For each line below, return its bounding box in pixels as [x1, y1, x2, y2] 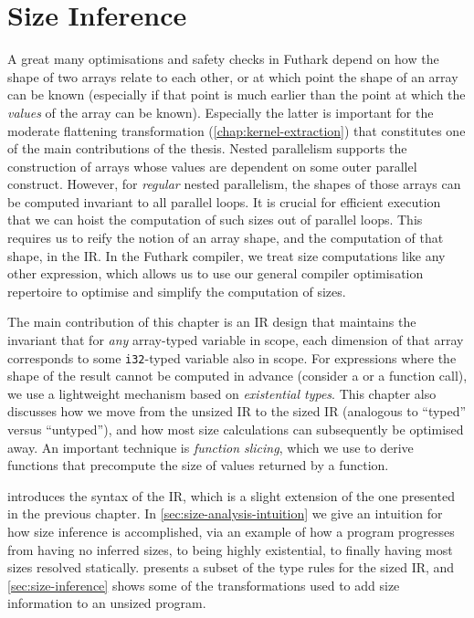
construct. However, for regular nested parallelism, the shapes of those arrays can [7, 174, 461, 194]
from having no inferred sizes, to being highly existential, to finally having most [7, 539, 453, 559]
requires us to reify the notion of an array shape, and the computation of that [7, 228, 444, 247]
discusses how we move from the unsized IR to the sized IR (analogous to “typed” [7, 402, 467, 421]
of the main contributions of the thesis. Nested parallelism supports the [7, 139, 407, 158]
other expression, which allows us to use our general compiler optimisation [7, 264, 424, 283]
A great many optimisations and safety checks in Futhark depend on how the [7, 49, 439, 68]
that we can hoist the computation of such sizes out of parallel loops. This [7, 210, 423, 229]
